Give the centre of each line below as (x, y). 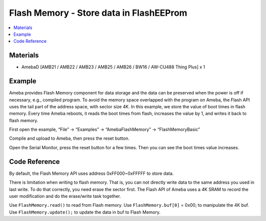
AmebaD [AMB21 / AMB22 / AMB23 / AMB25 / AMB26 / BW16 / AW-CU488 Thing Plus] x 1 (113, 67)
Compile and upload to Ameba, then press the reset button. (69, 138)
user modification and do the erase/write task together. (65, 196)
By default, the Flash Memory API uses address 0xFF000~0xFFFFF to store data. (91, 173)
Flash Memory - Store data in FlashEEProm (98, 13)
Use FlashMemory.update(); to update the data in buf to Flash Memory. (85, 212)
